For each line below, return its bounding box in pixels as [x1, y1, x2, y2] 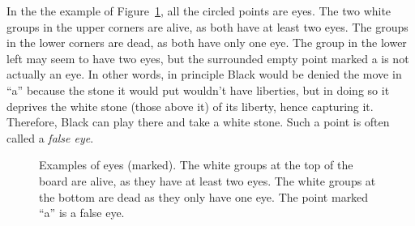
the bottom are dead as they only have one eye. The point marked [39, 188, 369, 205]
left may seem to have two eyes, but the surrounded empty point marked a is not [6, 49, 409, 66]
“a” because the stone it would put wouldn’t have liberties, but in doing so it [6, 81, 390, 98]
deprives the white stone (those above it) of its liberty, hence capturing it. [6, 97, 374, 114]
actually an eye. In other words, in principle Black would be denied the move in [6, 66, 402, 83]
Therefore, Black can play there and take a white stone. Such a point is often [6, 113, 390, 130]
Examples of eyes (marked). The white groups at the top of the [39, 156, 353, 173]
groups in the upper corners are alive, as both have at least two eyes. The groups [6, 18, 409, 35]
